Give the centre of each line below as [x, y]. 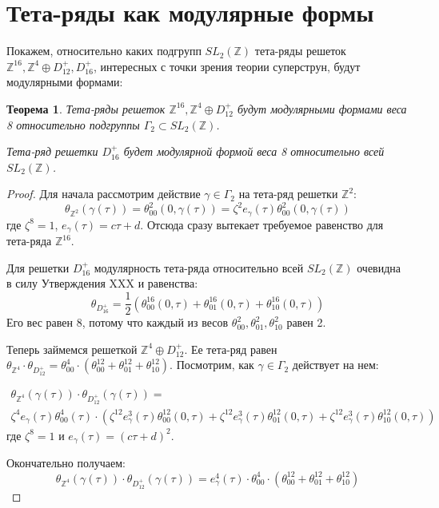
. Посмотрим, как [212, 365]
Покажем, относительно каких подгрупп [104, 51]
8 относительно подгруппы [73, 124]
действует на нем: [335, 365]
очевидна [379, 267]
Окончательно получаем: [66, 463]
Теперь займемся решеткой [72, 349]
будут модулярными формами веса [322, 108]
